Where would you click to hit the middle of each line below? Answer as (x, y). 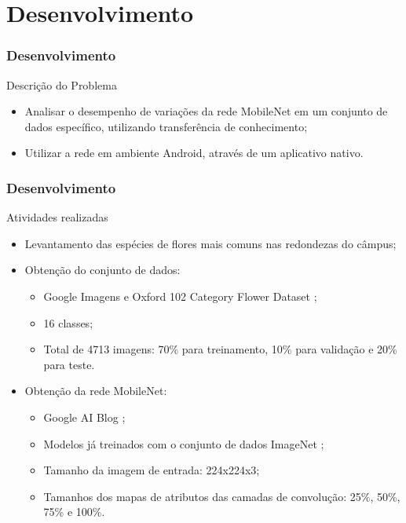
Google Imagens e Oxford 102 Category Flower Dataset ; (180, 296)
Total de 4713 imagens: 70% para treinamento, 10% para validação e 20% (220, 349)
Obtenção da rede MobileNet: (96, 391)
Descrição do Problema (62, 84)
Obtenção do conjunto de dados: (102, 270)
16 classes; (68, 322)
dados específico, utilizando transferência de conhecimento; (166, 126)
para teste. (69, 364)
